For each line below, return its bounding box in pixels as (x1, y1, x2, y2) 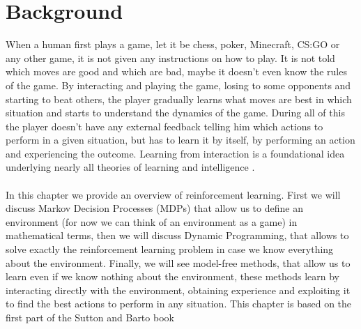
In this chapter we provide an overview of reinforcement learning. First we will (6, 187, 341, 201)
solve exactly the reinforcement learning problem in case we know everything (6, 242, 334, 257)
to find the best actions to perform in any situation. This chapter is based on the (6, 296, 352, 311)
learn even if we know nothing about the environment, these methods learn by (6, 269, 339, 284)
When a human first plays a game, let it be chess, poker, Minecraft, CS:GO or (6, 37, 340, 52)
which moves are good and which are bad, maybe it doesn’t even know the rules (6, 64, 347, 79)
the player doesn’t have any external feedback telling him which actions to (6, 118, 323, 133)
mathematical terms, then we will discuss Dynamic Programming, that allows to (6, 228, 349, 243)
